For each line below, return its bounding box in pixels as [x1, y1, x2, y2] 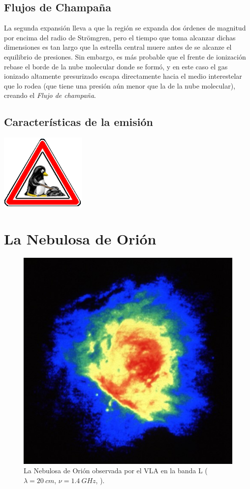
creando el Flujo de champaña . [4, 90, 96, 100]
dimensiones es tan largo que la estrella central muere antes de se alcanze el [4, 42, 232, 52]
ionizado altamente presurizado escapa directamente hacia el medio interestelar [4, 71, 242, 81]
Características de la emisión [4, 114, 154, 129]
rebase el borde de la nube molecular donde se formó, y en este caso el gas [4, 61, 228, 71]
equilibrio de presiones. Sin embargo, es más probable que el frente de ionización [4, 51, 246, 61]
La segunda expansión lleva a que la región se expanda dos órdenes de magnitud [4, 23, 246, 33]
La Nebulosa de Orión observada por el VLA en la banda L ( [24, 465, 208, 476]
